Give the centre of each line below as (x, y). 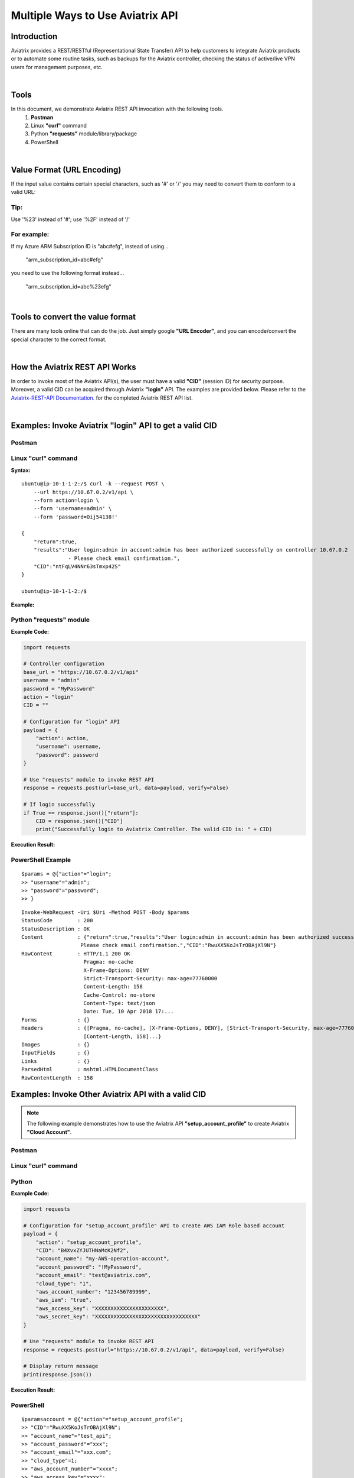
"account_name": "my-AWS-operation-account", (103, 1259)
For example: (30, 235)
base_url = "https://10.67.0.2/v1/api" (81, 672)
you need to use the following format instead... (68, 273)
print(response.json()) (58, 1374)
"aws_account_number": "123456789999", (94, 1291)
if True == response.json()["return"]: (81, 813)
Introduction (34, 36)
